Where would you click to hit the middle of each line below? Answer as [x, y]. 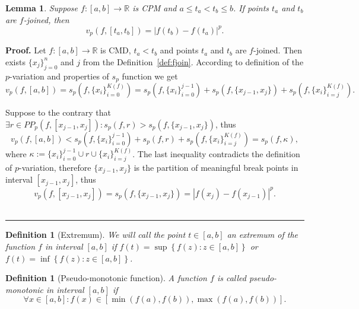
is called [231, 278]
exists [15, 61]
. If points [251, 8]
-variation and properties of [59, 76]
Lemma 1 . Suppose [42, 8]
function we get [150, 76]
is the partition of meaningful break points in [216, 167]
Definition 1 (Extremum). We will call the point [96, 235]
